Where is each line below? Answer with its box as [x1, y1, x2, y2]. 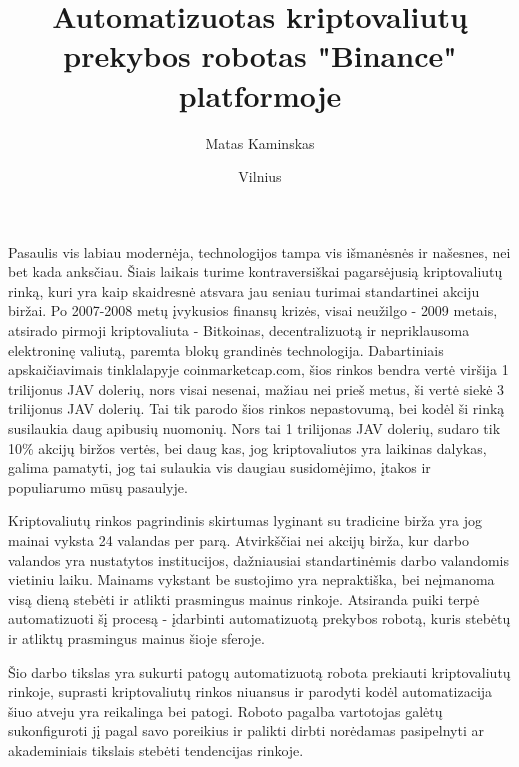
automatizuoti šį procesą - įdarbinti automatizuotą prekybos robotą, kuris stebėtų [8, 608, 511, 629]
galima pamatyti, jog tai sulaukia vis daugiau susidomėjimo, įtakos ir [8, 457, 431, 478]
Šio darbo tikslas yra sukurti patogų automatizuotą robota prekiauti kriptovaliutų [8, 661, 511, 682]
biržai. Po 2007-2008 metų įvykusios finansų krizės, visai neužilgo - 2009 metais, [8, 300, 498, 321]
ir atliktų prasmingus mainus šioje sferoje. [8, 627, 265, 648]
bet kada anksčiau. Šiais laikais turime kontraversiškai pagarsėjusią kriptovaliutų [8, 261, 503, 282]
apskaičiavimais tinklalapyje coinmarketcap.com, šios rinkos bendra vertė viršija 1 [8, 359, 509, 380]
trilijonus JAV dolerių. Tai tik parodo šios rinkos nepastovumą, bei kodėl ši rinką [8, 398, 505, 419]
